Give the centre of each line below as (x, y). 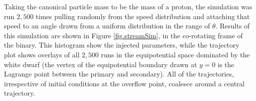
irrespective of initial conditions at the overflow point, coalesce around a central (124, 83)
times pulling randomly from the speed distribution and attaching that (143, 16)
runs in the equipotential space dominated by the (175, 54)
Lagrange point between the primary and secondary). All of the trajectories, (119, 74)
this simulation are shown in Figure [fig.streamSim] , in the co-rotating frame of (124, 35)
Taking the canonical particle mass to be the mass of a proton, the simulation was (128, 6)
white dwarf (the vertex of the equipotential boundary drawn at (101, 64)
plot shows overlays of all (42, 54)
